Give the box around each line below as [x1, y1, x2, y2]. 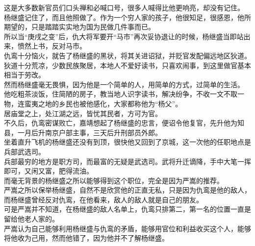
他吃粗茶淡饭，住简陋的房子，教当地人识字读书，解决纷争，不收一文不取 [4, 89, 237, 99]
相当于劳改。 [4, 70, 45, 80]
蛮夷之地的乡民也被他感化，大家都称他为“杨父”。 [24, 98, 182, 108]
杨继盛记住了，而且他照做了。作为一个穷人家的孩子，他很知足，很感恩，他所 [4, 12, 251, 22]
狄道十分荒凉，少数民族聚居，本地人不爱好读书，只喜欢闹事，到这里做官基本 [4, 60, 251, 70]
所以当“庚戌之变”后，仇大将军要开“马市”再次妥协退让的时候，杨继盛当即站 [4, 31, 244, 41]
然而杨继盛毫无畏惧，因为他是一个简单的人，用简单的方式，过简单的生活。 [4, 79, 244, 89]
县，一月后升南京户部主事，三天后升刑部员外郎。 [4, 127, 162, 137]
